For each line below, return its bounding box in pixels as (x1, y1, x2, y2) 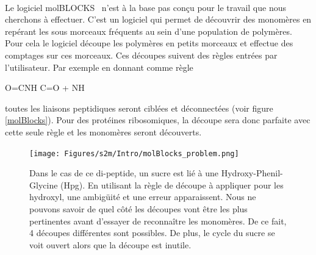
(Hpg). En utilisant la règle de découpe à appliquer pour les (60, 178, 284, 191)
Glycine (29, 178, 58, 191)
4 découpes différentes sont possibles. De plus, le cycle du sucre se (29, 226, 275, 239)
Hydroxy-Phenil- (221, 167, 283, 179)
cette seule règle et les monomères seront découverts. (5, 125, 202, 138)
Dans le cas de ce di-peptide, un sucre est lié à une (29, 167, 219, 179)
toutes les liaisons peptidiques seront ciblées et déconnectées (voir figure (5, 101, 273, 114)
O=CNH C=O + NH (5, 81, 85, 94)
